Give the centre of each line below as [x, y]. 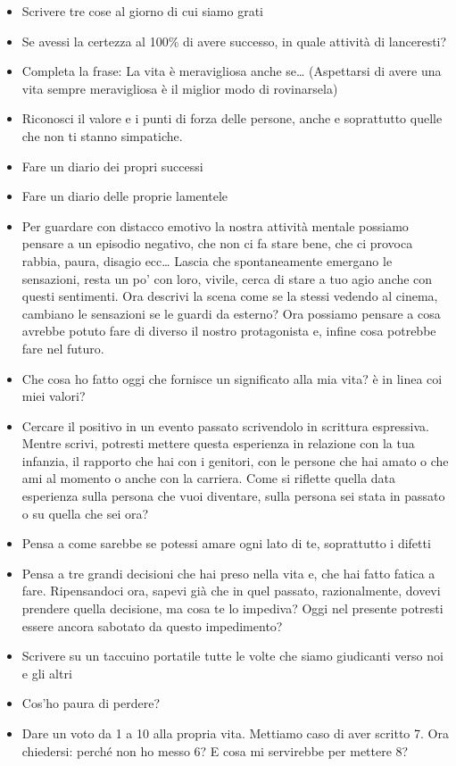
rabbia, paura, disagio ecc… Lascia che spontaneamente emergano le [207, 260]
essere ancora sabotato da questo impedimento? [152, 625]
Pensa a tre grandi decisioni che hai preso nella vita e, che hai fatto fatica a [228, 573]
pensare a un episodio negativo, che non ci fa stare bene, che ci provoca [217, 243]
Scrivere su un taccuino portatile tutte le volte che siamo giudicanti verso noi [232, 656]
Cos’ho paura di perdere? [91, 703]
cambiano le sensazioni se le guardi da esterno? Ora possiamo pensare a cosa [231, 313]
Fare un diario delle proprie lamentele [124, 196]
